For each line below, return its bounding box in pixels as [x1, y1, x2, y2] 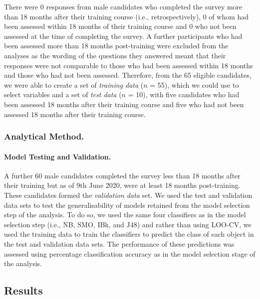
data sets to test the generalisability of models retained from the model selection [4, 199, 250, 210]
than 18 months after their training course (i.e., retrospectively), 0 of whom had [4, 11, 249, 21]
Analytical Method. [4, 130, 84, 143]
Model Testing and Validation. [4, 151, 111, 161]
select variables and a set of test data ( [4, 89, 122, 100]
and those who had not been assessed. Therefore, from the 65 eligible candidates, [4, 70, 252, 80]
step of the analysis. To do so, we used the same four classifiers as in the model [4, 209, 246, 220]
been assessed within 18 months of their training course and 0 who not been [4, 21, 237, 31]
